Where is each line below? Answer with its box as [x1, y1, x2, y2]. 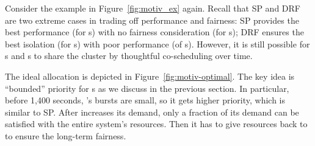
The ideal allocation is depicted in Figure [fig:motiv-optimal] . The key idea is [5, 69, 295, 82]
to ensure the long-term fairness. [5, 129, 126, 142]
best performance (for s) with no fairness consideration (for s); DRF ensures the [5, 26, 304, 38]
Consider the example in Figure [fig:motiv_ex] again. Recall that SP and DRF [5, 2, 300, 14]
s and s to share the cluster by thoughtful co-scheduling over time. [5, 49, 253, 62]
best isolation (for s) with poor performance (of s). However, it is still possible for [5, 37, 310, 50]
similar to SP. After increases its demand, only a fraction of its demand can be [5, 105, 299, 118]
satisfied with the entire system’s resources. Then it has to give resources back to [5, 117, 308, 130]
